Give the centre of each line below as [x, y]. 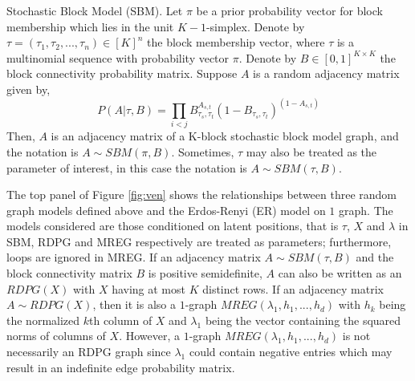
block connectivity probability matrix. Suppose [122, 73]
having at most [149, 288]
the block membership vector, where [236, 42]
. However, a [149, 336]
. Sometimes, [203, 151]
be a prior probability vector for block [289, 10]
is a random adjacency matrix [326, 73]
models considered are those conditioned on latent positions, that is [173, 226]
